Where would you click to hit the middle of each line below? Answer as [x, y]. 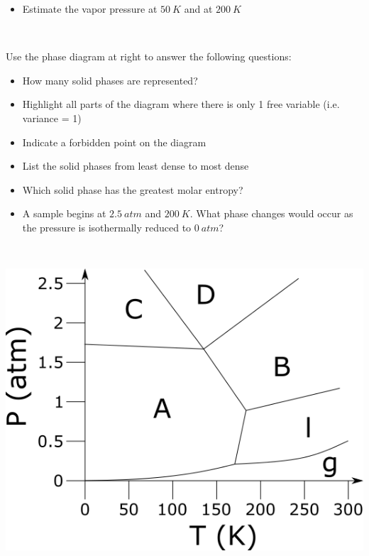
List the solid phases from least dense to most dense [136, 166]
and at [198, 9]
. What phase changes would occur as [271, 213]
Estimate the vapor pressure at [90, 9]
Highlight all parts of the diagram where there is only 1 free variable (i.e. [181, 104]
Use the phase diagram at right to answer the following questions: [149, 56]
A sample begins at [64, 213]
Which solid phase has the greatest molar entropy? [133, 189]
